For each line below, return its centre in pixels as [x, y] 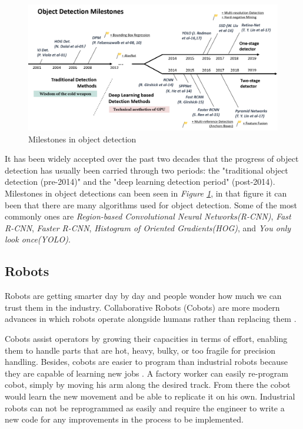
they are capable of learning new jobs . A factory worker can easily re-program [146, 373]
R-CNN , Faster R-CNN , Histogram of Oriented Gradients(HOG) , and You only [148, 227]
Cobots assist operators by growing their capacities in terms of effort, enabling [146, 338]
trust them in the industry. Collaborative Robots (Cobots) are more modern [142, 307]
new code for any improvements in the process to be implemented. [124, 419]
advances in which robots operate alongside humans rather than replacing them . [151, 319]
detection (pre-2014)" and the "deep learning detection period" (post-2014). [140, 182]
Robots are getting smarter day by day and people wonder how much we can [143, 296]
